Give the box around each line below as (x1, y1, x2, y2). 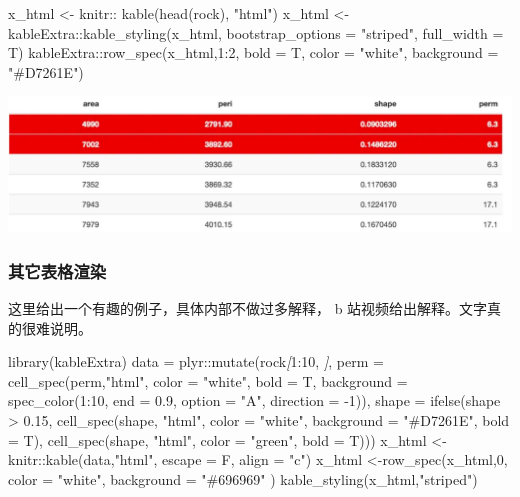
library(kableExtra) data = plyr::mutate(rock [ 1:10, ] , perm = (8, 351, 384, 372)
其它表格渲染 (8, 258, 107, 283)
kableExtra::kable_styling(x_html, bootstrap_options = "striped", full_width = (8, 22, 504, 43)
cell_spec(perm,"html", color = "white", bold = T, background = (8, 370, 408, 391)
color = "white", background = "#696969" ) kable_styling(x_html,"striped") (8, 468, 478, 489)
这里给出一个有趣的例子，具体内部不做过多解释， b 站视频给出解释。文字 (8, 298, 488, 319)
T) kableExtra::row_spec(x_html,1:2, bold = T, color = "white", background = (8, 42, 499, 63)
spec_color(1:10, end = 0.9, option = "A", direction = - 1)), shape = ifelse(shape (8, 390, 501, 411)
